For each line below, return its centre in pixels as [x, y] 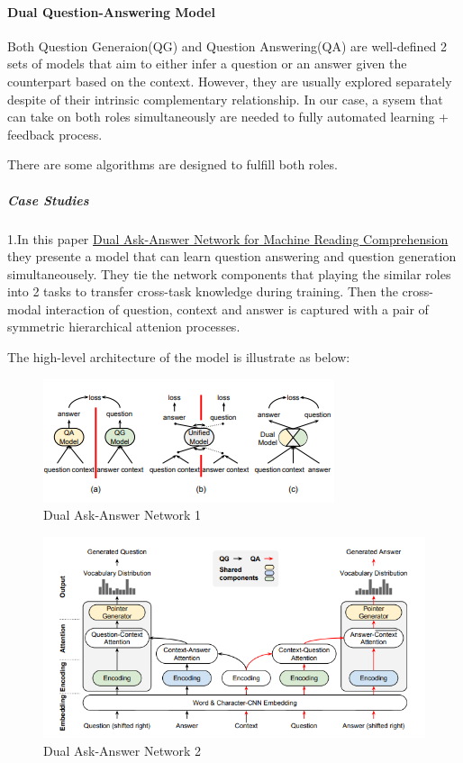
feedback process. [55, 134]
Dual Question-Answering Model [111, 11]
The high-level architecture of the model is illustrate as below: [179, 357]
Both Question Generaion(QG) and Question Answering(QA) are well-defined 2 [227, 45]
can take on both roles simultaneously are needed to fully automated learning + [228, 117]
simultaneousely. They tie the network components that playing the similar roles [229, 273]
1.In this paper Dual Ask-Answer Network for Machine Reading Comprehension [228, 238]
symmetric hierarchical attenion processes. [124, 327]
